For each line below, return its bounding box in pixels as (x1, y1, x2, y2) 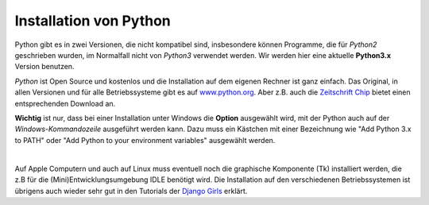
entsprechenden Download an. (14, 99, 116, 108)
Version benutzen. (14, 62, 75, 72)
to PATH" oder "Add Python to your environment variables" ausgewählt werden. (14, 135, 276, 145)
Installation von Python (14, 12, 171, 29)
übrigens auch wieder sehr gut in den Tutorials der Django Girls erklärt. (14, 186, 248, 195)
